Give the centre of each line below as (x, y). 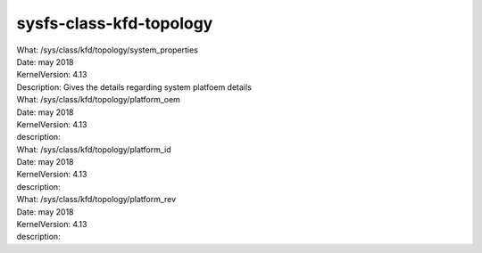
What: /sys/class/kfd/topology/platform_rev (96, 200)
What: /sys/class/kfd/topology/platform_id (94, 149)
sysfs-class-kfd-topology (115, 23)
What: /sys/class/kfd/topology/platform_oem (98, 100)
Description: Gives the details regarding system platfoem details (134, 87)
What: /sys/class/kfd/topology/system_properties (107, 50)
